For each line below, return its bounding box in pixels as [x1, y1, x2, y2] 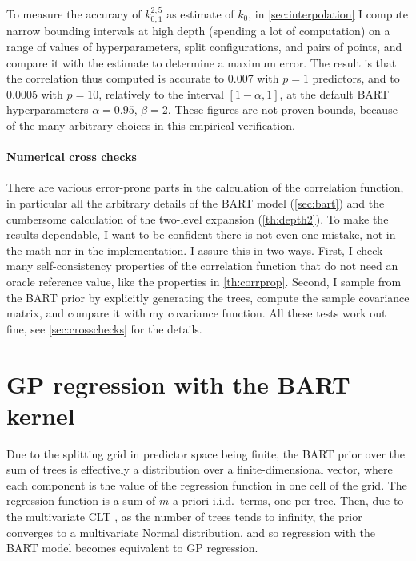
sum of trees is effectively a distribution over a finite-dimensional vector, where [6, 461, 393, 478]
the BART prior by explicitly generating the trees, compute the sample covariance [6, 289, 410, 305]
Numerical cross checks [6, 148, 137, 165]
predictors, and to [312, 70, 400, 87]
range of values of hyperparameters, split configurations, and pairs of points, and [6, 38, 402, 55]
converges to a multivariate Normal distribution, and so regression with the [6, 523, 376, 540]
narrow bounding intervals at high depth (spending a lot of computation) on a [6, 22, 390, 39]
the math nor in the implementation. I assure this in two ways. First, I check [6, 241, 383, 258]
